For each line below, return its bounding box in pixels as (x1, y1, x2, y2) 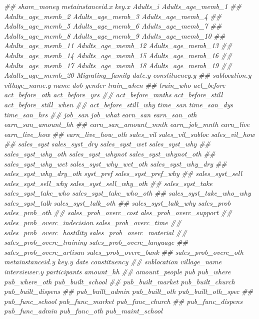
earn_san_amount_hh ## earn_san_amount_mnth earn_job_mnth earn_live (4, 119, 250, 129)
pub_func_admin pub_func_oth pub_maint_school (4, 305, 162, 316)
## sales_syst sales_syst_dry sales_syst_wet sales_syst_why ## (4, 138, 210, 149)
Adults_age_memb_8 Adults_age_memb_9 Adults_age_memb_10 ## (4, 30, 225, 41)
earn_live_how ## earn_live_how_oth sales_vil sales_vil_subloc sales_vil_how (4, 128, 255, 139)
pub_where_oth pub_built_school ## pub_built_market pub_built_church (4, 276, 235, 286)
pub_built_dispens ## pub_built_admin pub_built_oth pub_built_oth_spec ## (4, 286, 253, 296)
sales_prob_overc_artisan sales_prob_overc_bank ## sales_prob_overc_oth (4, 246, 243, 257)
